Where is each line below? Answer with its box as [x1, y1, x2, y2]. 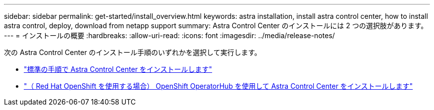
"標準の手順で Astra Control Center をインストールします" [24, 65, 213, 73]
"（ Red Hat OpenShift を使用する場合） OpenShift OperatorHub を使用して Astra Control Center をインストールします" [24, 82, 413, 90]
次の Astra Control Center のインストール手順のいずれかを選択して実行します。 [4, 48, 262, 56]
